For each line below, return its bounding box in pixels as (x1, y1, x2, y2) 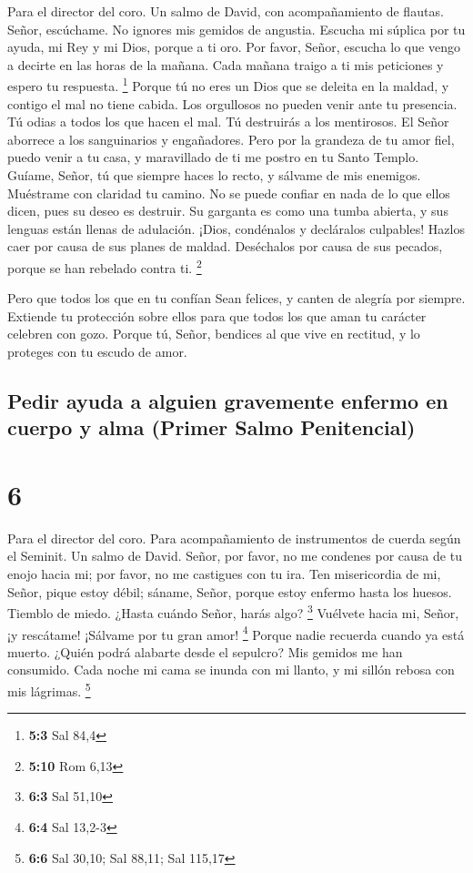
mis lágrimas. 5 (7, 678, 91, 700)
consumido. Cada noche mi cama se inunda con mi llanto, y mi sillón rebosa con (7, 660, 455, 679)
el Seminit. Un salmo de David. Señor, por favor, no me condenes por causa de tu (7, 546, 462, 565)
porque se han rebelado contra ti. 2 (7, 255, 202, 277)
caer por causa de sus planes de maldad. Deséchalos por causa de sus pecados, (7, 237, 443, 256)
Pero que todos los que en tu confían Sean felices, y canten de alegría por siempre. (7, 289, 466, 308)
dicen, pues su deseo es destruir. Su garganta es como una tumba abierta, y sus (7, 201, 448, 220)
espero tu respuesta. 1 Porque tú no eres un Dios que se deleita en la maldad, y (7, 74, 449, 96)
